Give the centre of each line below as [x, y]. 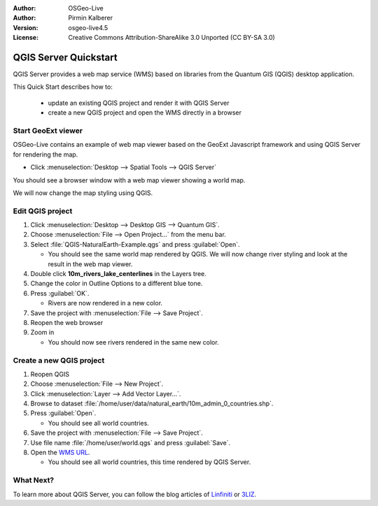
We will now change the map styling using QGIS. [83, 193]
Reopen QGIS [50, 374]
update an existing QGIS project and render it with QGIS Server [139, 103]
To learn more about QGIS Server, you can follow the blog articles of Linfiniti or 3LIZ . [135, 494]
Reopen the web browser [67, 323]
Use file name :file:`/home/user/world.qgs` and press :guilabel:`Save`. [131, 442]
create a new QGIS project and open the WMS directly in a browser [145, 113]
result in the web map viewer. [90, 264]
